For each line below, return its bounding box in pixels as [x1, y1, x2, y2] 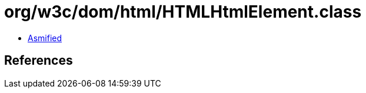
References [4, 53, 73, 68]
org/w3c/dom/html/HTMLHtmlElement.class [4, 2, 362, 22]
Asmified [28, 32, 62, 43]
